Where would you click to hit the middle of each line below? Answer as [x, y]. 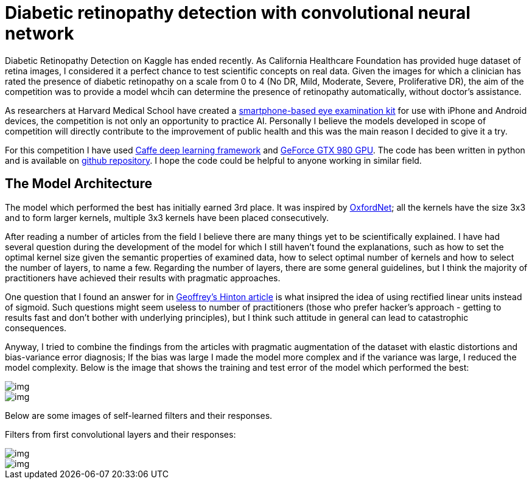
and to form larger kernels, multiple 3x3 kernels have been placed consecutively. [167, 217]
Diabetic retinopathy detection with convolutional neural [238, 13]
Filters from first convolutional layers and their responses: [121, 434]
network [40, 33]
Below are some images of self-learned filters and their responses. [139, 415]
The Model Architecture [79, 184]
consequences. [36, 328]
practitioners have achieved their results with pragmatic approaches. [143, 278]
